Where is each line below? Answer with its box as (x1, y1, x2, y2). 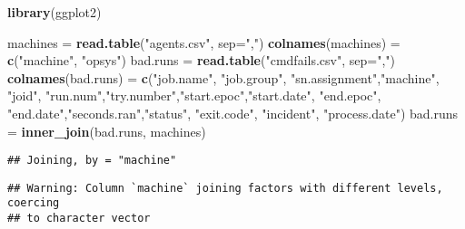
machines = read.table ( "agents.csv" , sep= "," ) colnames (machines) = (7, 33, 401, 52)
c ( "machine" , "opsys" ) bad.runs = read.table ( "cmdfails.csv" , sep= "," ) (7, 51, 396, 70)
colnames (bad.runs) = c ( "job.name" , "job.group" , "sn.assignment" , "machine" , (7, 68, 440, 87)
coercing (7, 196, 60, 210)
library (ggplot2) (7, 3, 102, 21)
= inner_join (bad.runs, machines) (7, 121, 206, 140)
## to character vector (7, 212, 151, 225)
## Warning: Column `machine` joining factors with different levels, (7, 181, 443, 195)
